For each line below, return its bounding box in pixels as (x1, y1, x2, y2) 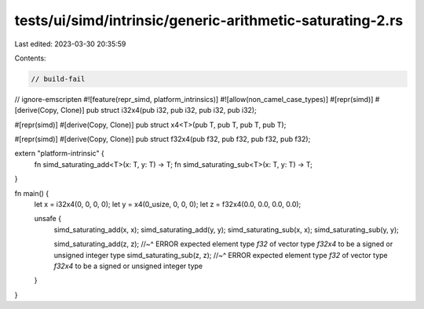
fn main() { (14, 188, 49, 198)
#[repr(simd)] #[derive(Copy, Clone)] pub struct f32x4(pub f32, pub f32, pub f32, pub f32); (14, 134, 311, 144)
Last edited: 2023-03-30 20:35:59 (14, 39, 126, 49)
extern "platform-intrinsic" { (14, 149, 105, 158)
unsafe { (34, 214, 62, 224)
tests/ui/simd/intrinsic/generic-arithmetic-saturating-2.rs (14, 12, 404, 29)
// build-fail (31, 75, 86, 83)
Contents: (14, 53, 46, 63)
